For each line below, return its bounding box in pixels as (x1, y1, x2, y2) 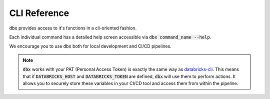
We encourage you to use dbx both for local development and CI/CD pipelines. (9, 43, 172, 49)
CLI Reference (9, 7, 69, 18)
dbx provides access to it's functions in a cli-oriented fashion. (9, 25, 137, 31)
